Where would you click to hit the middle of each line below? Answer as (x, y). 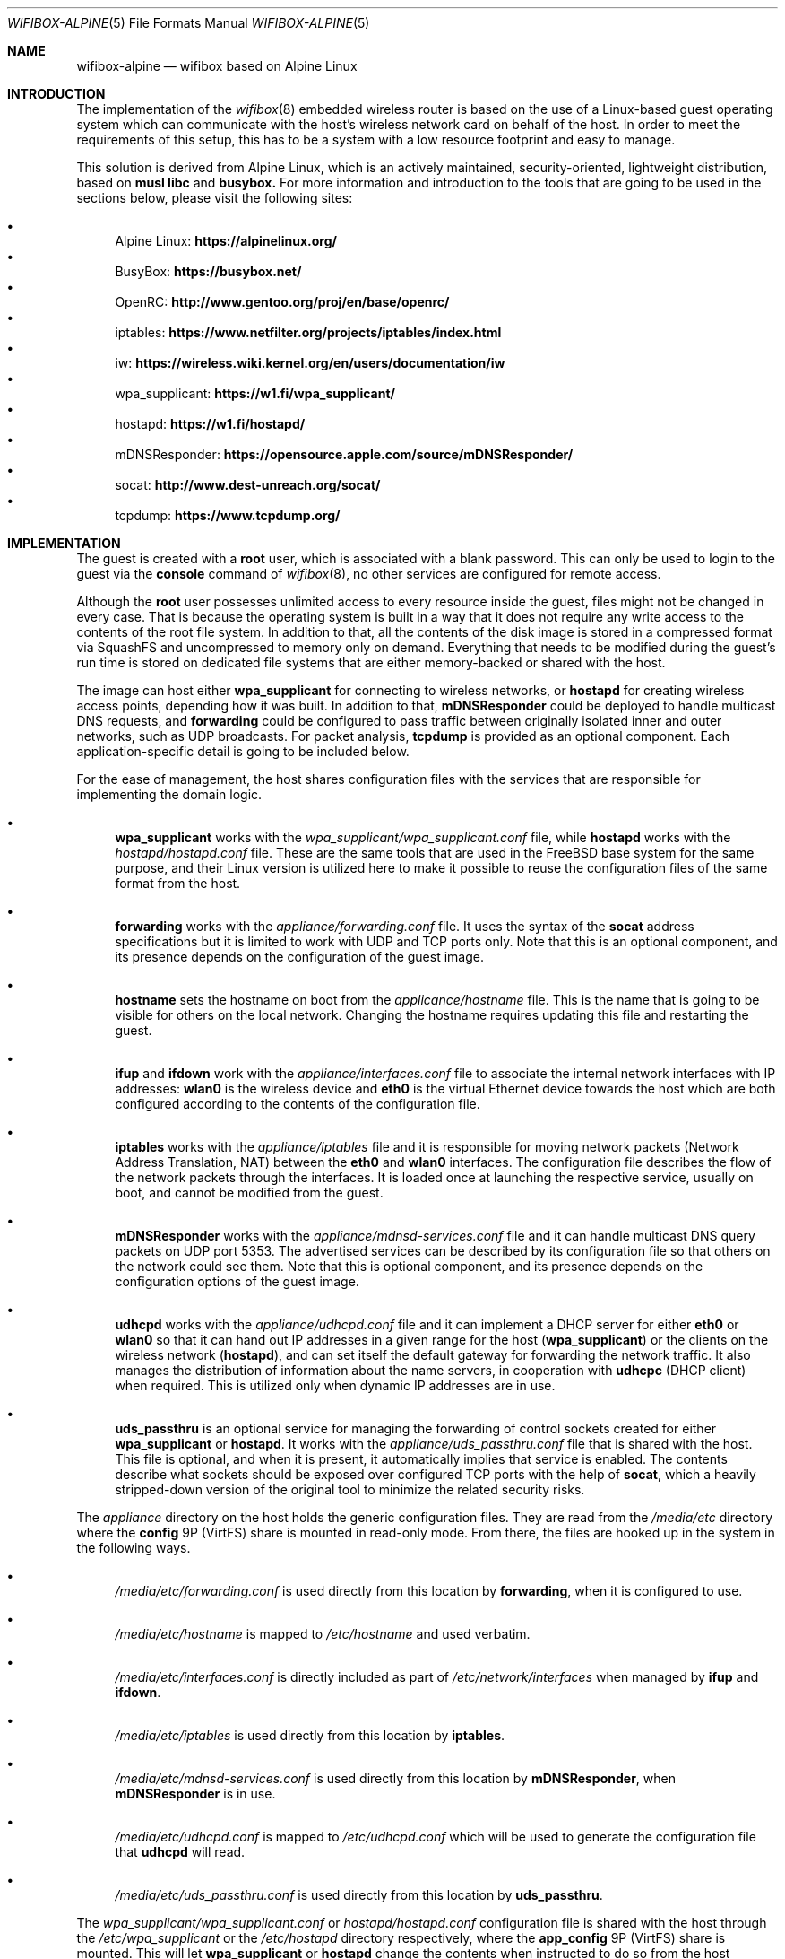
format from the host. (178, 883)
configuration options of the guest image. (237, 1281)
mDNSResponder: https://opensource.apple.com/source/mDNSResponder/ (344, 454)
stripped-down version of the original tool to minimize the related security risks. (350, 1489)
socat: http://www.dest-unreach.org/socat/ (248, 485)
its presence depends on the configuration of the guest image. (299, 957)
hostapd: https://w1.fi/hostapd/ (210, 424)
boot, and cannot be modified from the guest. (249, 1193)
